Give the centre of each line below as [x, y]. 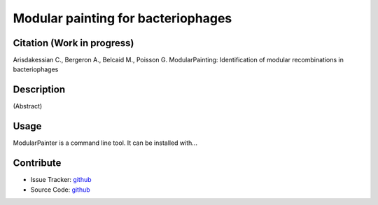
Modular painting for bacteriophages [122, 18]
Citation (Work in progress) [73, 43]
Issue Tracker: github [61, 180]
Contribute [37, 163]
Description [39, 90]
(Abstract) [28, 106]
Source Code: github [60, 190]
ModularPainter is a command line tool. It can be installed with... [105, 143]
